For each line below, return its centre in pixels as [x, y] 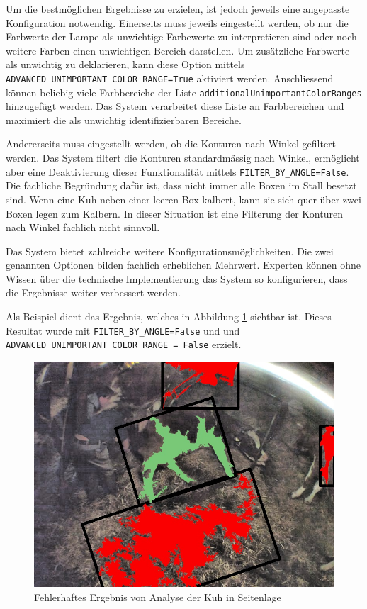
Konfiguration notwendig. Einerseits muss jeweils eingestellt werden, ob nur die [177, 22]
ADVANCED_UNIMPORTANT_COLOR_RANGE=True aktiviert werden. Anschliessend [170, 78]
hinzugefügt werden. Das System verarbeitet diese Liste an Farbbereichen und [175, 106]
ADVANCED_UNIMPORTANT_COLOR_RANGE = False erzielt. [124, 344]
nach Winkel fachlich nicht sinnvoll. [83, 227]
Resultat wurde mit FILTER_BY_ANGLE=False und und [123, 330]
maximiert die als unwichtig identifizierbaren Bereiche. [124, 119]
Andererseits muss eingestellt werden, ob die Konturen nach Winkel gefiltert [171, 144]
